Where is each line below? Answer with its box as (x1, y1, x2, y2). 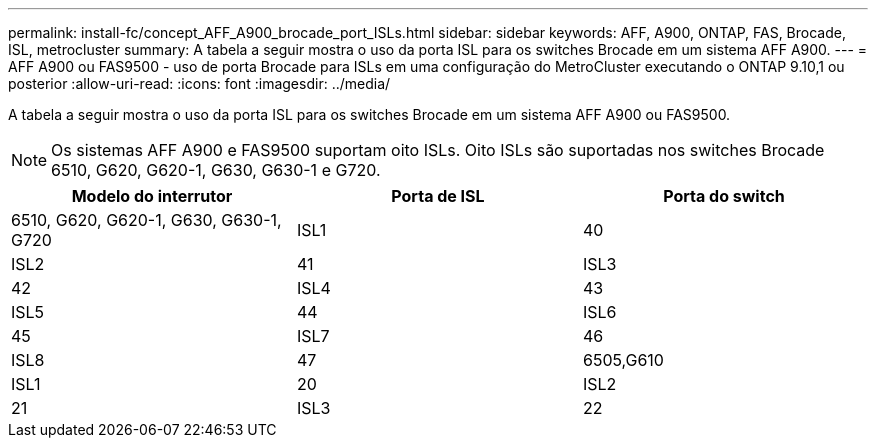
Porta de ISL (391, 186, 485, 206)
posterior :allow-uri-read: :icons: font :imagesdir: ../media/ (8, 75, 391, 92)
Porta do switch (663, 186, 785, 206)
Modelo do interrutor (71, 186, 233, 206)
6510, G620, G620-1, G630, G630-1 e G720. (51, 160, 381, 180)
